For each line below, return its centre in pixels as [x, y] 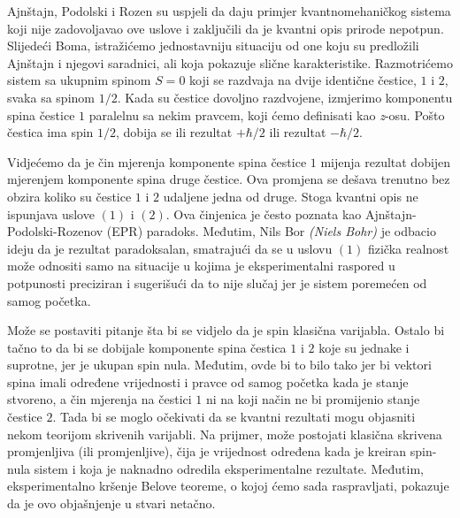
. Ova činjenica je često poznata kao [264, 213]
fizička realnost [408, 248]
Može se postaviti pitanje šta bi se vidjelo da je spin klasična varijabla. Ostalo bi [226, 330]
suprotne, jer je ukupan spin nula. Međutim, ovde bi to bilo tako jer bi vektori [219, 365]
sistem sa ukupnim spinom [79, 80]
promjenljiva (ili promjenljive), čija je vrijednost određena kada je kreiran [207, 451]
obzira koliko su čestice [69, 196]
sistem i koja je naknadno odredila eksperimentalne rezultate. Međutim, [229, 468]
